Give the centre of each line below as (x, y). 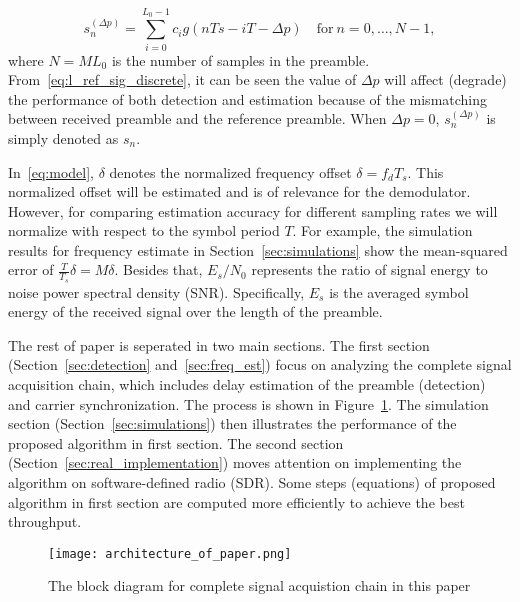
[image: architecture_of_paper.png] (170, 553)
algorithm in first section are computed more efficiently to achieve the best (236, 501)
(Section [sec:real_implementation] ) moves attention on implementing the (235, 462)
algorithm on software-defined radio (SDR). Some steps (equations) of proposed (252, 482)
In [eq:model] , (51, 171)
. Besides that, (158, 269)
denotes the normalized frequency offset (230, 171)
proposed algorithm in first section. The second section (176, 442)
